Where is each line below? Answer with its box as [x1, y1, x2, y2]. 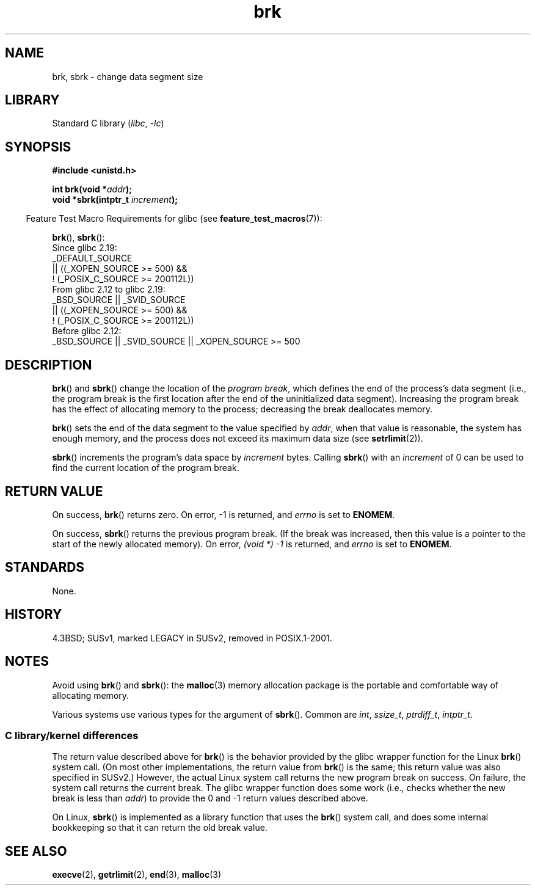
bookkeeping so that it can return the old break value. [52, 822, 267, 833]
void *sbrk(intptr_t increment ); [52, 194, 178, 205]
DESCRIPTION [5, 357, 92, 373]
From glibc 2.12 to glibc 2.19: [52, 284, 166, 295]
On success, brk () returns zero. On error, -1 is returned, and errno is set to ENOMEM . [52, 509, 395, 520]
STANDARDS [5, 560, 85, 575]
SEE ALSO [5, 843, 67, 859]
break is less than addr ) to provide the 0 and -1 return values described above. [52, 793, 368, 804]
